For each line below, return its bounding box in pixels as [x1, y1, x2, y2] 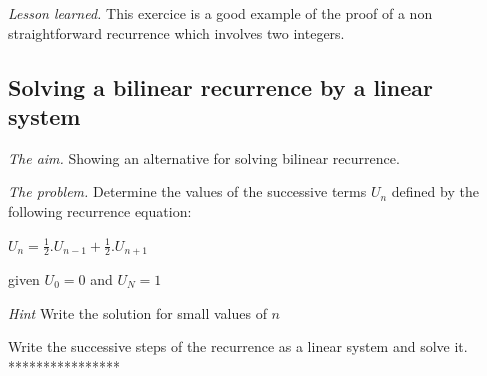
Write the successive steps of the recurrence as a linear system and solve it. [8, 336, 468, 357]
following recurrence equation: [8, 200, 192, 221]
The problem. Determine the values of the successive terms [8, 181, 367, 202]
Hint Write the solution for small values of [8, 302, 267, 323]
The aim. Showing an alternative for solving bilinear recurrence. [8, 147, 400, 168]
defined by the [391, 181, 479, 202]
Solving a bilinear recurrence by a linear [8, 71, 433, 102]
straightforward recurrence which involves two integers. [8, 22, 345, 43]
